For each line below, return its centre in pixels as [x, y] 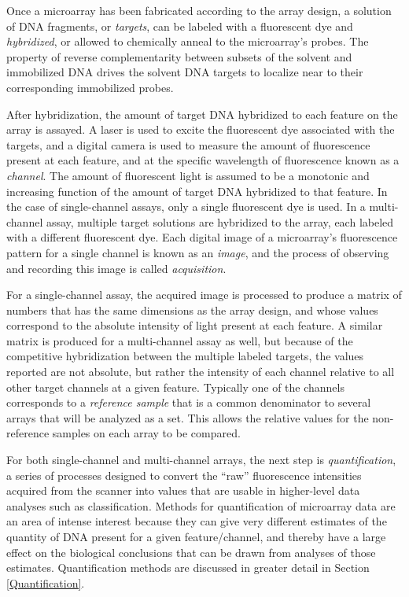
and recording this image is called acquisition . [116, 268]
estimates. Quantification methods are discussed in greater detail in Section [188, 568]
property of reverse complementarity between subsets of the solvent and [179, 56]
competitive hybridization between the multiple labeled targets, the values [185, 356]
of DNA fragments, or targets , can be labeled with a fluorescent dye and [180, 26]
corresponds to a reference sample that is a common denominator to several [189, 402]
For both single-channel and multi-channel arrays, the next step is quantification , [201, 460]
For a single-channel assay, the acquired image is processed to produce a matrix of [204, 295]
